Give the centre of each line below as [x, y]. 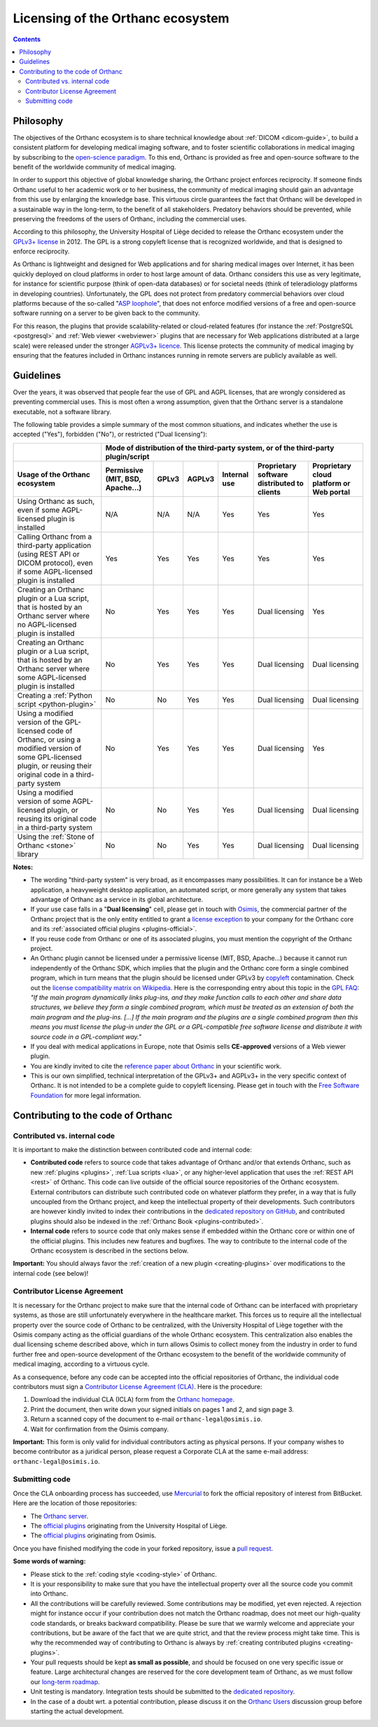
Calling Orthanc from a [55, 537]
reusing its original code [57, 819]
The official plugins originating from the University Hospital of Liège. [129, 1526]
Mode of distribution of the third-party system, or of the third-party [220, 448]
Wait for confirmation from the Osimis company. [100, 1429]
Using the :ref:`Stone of [56, 836]
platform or [331, 483]
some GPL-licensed [49, 757]
